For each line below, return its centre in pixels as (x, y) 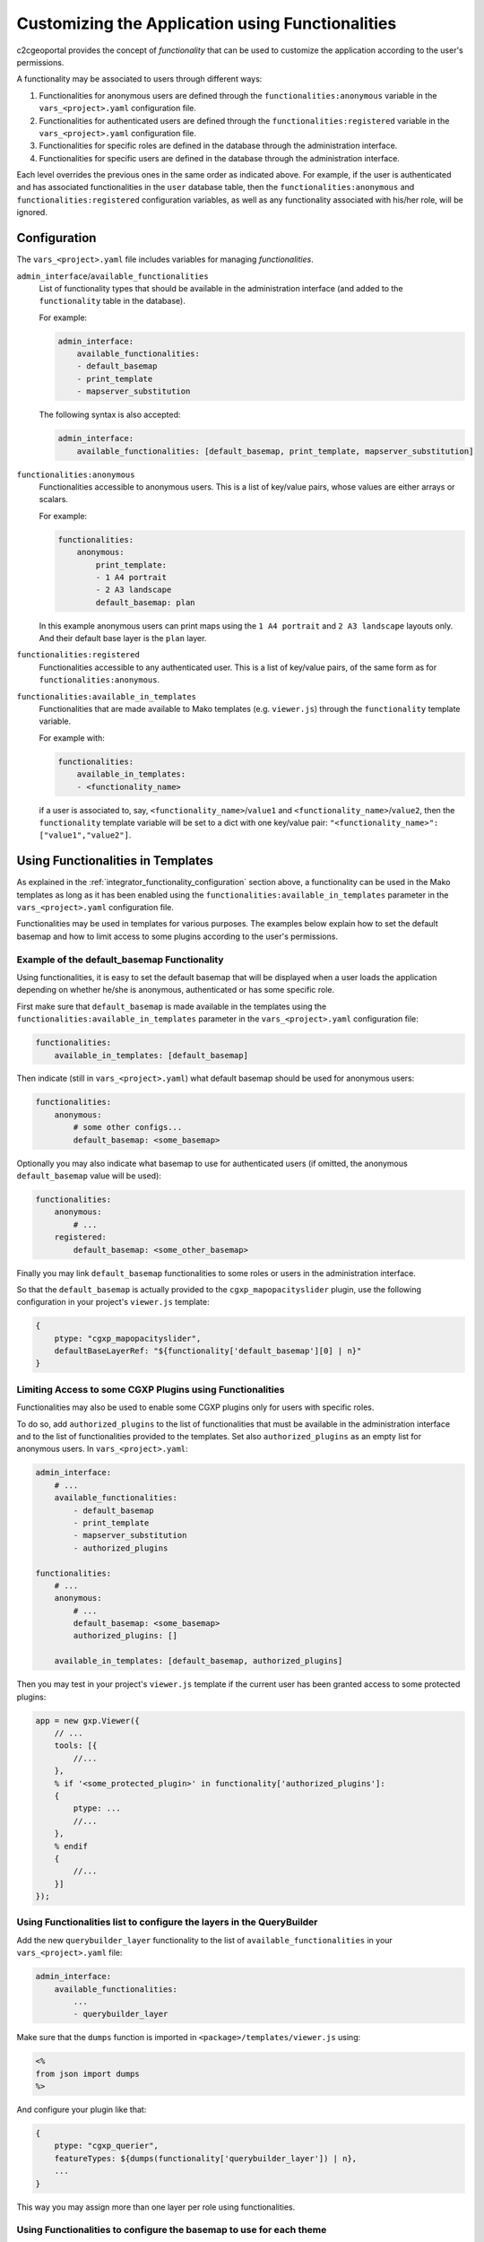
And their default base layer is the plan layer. (123, 639)
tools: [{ (76, 1746)
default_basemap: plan (146, 602)
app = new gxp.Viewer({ (88, 1721)
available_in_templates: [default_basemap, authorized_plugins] (199, 1661)
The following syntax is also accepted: (110, 415)
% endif (71, 1846)
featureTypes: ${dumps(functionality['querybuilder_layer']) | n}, (206, 2158)
